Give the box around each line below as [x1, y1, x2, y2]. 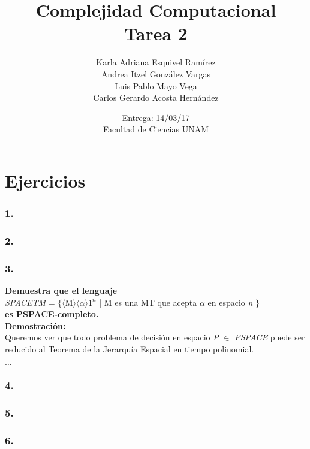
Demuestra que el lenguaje [5, 284, 118, 296]
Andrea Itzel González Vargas [101, 67, 211, 80]
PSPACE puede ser [234, 331, 305, 343]
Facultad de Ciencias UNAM [103, 123, 209, 135]
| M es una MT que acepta [99, 296, 197, 308]
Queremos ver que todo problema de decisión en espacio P [5, 331, 219, 343]
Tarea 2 [124, 21, 188, 46]
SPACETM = [5, 296, 55, 308]
